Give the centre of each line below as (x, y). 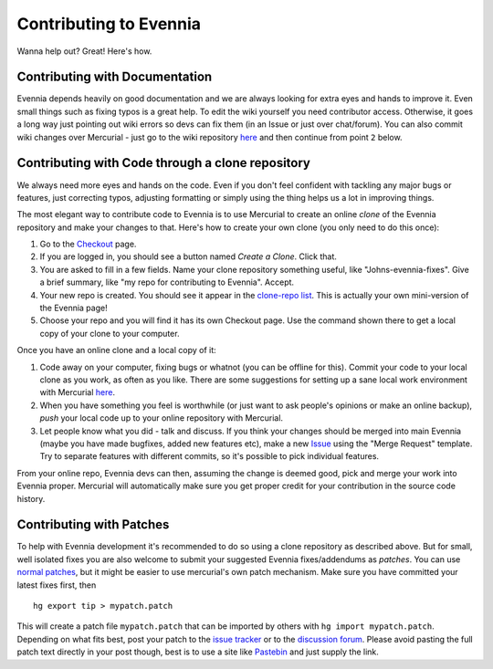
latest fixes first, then (57, 585)
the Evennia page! (74, 308)
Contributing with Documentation (115, 77)
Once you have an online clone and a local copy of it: (116, 350)
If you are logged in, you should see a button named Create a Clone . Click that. (188, 256)
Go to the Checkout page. (88, 244)
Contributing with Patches (93, 525)
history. (31, 498)
